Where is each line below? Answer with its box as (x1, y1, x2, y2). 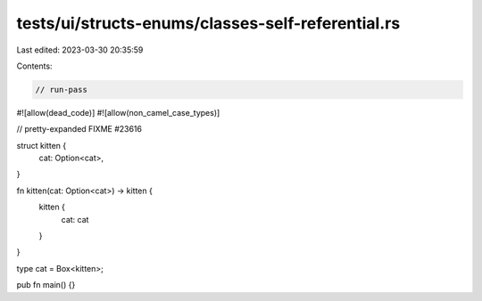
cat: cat (61, 214, 89, 224)
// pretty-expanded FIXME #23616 (16, 124, 143, 134)
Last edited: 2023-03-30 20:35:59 (16, 45, 144, 55)
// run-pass (35, 85, 88, 94)
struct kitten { (16, 140, 67, 150)
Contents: (16, 61, 53, 71)
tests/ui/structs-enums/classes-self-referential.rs (16, 13, 401, 33)
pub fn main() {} (16, 280, 76, 290)
